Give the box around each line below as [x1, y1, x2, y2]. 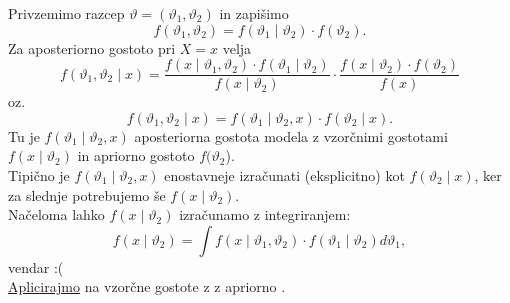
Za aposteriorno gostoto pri [8, 37, 176, 58]
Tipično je [8, 165, 70, 186]
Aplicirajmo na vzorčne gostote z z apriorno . [8, 276, 286, 297]
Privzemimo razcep [8, 3, 125, 23]
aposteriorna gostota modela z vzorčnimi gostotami [134, 125, 448, 146]
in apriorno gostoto [77, 145, 195, 166]
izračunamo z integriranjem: [179, 204, 351, 225]
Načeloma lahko [8, 204, 105, 225]
